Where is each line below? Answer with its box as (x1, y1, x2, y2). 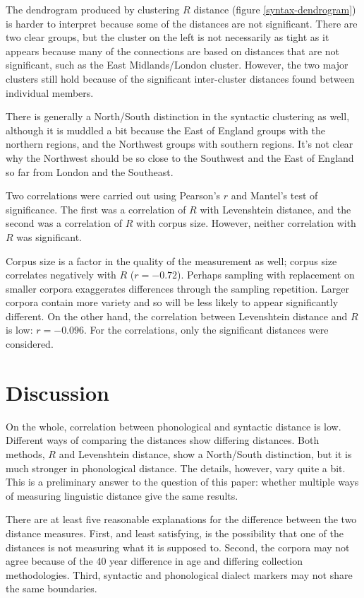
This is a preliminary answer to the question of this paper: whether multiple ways (6, 474, 359, 489)
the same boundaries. (6, 581, 97, 596)
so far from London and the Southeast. (6, 164, 174, 179)
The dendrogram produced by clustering (6, 2, 180, 16)
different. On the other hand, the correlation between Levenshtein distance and (6, 308, 348, 323)
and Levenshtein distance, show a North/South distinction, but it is (59, 446, 352, 461)
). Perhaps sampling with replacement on (177, 267, 355, 282)
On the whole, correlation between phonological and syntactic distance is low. (6, 418, 341, 433)
